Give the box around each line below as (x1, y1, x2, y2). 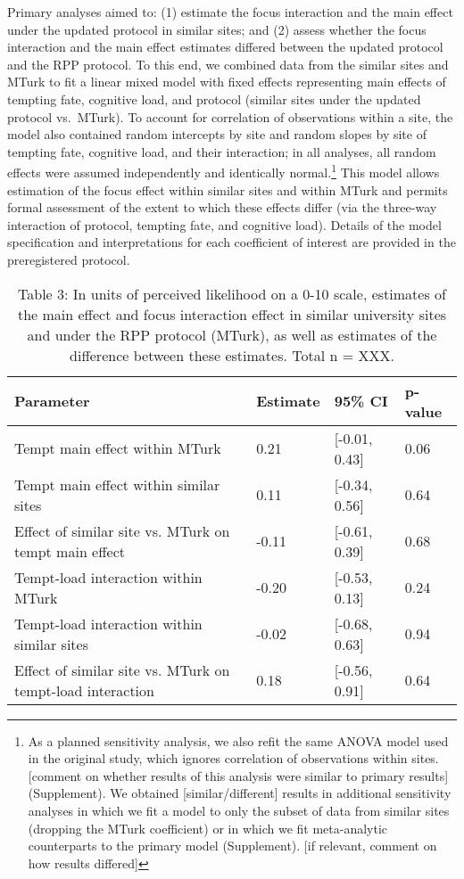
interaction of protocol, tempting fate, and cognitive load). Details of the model (7, 215, 442, 234)
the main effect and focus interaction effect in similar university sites (17, 303, 447, 324)
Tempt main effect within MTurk (14, 438, 221, 459)
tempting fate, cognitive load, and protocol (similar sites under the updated (7, 89, 421, 108)
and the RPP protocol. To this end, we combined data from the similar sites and (7, 54, 449, 73)
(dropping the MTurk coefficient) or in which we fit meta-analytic (28, 818, 388, 837)
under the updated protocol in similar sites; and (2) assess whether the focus (7, 20, 427, 38)
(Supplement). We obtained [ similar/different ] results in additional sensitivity (28, 784, 452, 802)
